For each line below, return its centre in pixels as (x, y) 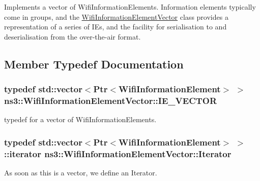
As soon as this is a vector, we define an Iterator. (81, 173)
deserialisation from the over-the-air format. (73, 36)
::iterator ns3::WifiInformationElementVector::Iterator (118, 153)
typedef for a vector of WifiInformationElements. (80, 119)
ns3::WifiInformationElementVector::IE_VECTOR (111, 100)
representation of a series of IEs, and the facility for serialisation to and (115, 27)
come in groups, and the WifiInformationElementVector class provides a (116, 16)
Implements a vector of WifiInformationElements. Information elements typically (130, 7)
